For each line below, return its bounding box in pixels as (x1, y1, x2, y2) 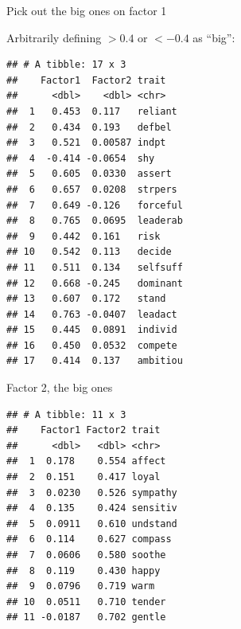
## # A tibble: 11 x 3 (6, 408, 126, 420)
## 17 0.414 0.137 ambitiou (6, 355, 183, 367)
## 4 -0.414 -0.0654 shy (6, 152, 155, 164)
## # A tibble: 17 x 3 (6, 59, 126, 71)
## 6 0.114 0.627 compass (6, 533, 172, 545)
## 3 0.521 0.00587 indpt (6, 137, 166, 149)
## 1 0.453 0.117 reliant (6, 105, 177, 117)
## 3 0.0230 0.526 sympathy (6, 486, 177, 498)
